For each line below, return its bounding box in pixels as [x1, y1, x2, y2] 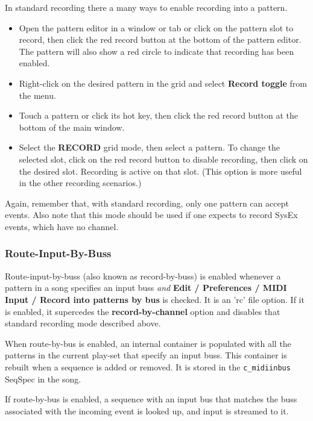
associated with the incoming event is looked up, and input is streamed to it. [5, 404, 289, 417]
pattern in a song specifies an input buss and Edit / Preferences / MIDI [5, 281, 287, 294]
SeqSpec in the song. [5, 372, 81, 385]
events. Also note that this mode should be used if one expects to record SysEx [5, 208, 298, 221]
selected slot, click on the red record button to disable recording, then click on [19, 152, 308, 165]
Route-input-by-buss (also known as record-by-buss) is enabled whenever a [5, 269, 281, 282]
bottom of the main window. [19, 120, 125, 133]
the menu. [19, 89, 56, 101]
